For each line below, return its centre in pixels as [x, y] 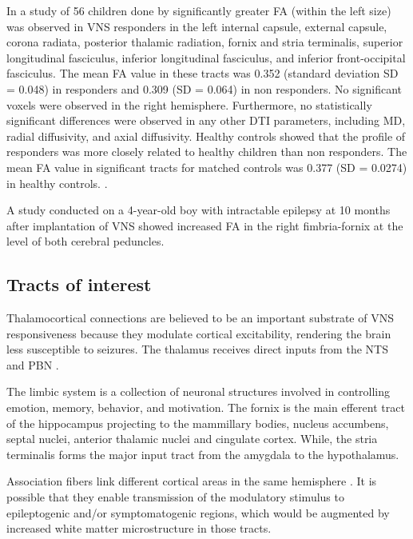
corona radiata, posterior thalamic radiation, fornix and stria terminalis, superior [205, 42]
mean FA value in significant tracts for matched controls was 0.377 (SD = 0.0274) [207, 167]
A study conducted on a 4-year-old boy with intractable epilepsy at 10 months [199, 210]
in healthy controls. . [57, 183]
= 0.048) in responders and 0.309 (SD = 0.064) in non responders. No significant [205, 88]
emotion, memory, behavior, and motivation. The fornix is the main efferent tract [206, 407]
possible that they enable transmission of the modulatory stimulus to [175, 497]
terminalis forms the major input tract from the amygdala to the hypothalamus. [203, 454]
